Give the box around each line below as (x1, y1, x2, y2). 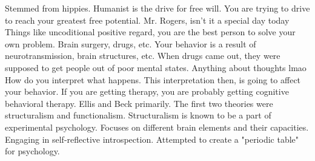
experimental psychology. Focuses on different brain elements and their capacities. (5, 120, 309, 133)
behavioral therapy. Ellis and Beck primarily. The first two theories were (5, 97, 273, 109)
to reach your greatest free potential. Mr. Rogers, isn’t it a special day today (5, 13, 290, 26)
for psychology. (5, 145, 60, 157)
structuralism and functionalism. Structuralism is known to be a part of (5, 109, 271, 122)
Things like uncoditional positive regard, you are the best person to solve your (5, 26, 296, 38)
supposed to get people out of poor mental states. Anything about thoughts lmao (5, 61, 307, 74)
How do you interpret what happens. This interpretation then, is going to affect (5, 73, 301, 86)
